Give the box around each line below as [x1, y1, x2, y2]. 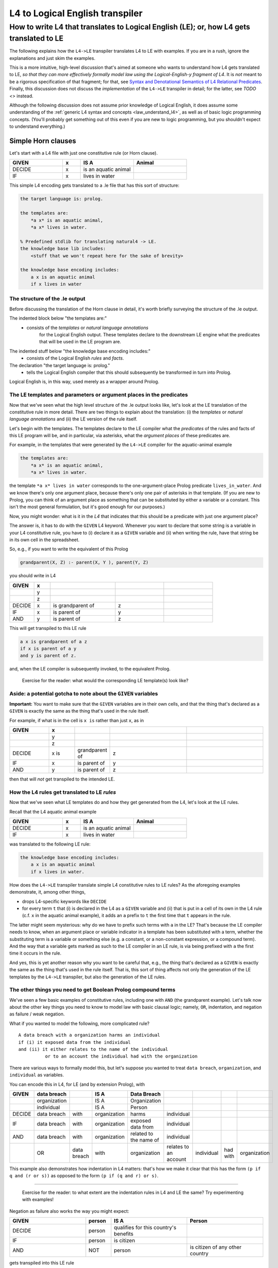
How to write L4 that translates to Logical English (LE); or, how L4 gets [9, 22, 251, 31]
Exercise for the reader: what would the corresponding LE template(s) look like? [22, 677, 189, 683]
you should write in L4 [9, 573, 56, 579]
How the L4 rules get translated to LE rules [9, 789, 116, 796]
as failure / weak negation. [9, 1011, 65, 1017]
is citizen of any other [190, 1243, 242, 1250]
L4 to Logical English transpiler [9, 8, 143, 19]
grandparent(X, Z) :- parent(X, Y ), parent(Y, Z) [20, 559, 149, 566]
